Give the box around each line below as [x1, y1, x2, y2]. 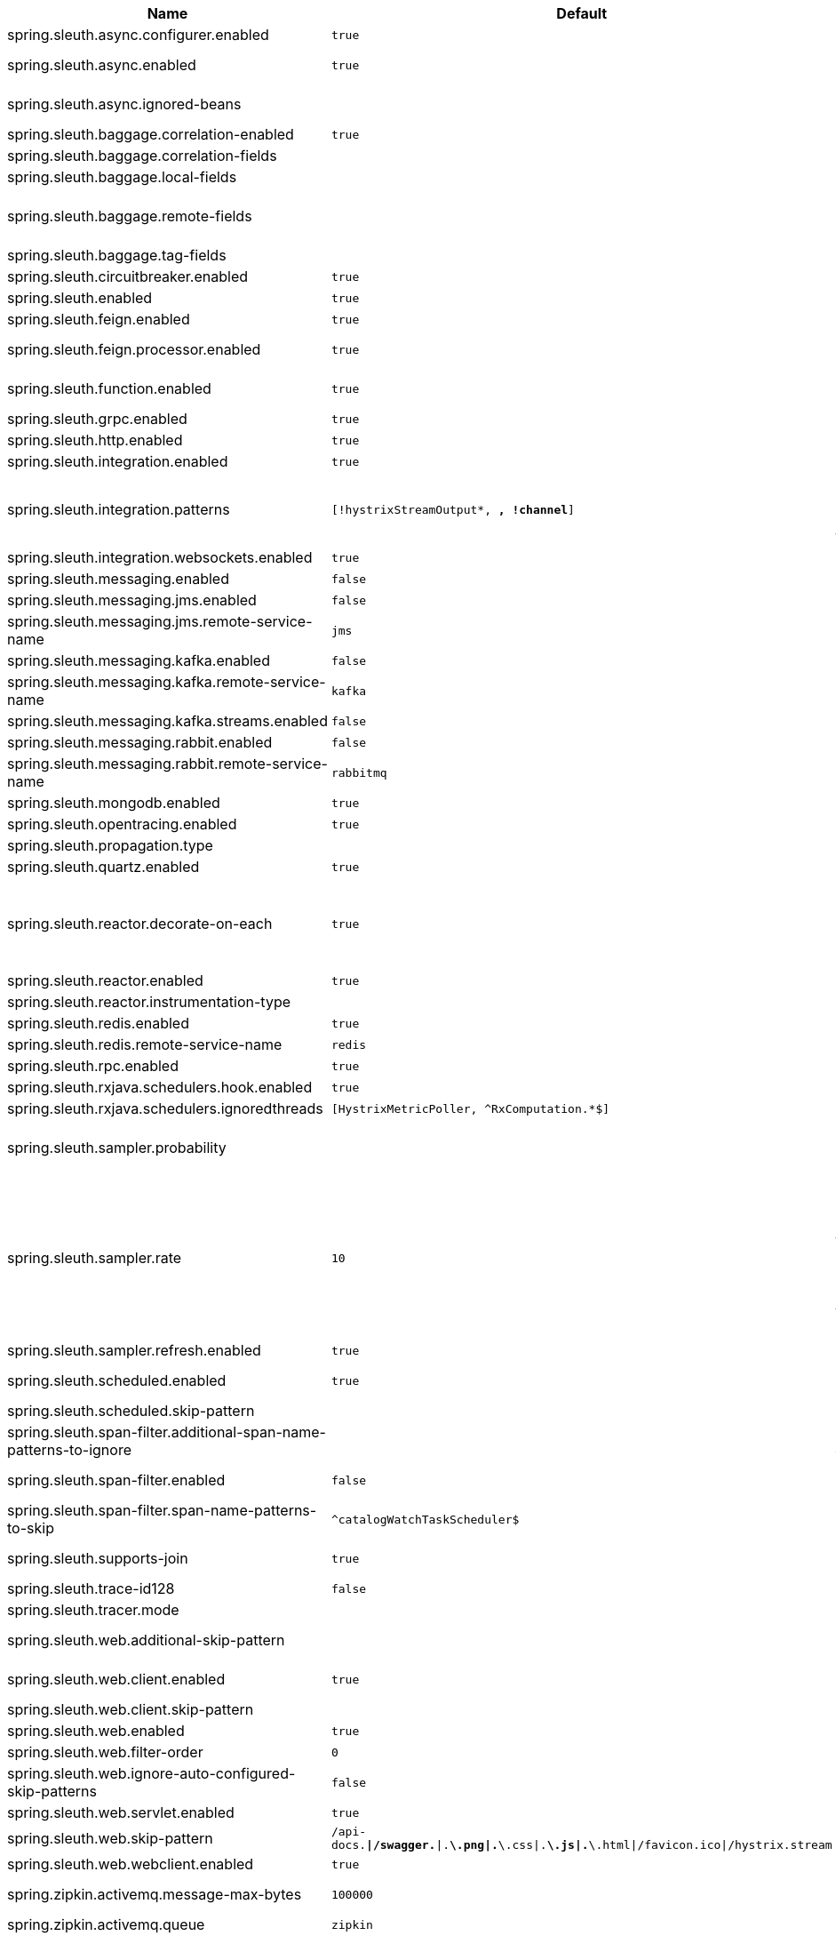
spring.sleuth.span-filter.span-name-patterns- [7, 1501, 317, 1519]
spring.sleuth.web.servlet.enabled [7, 1804, 235, 1821]
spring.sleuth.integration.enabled [7, 452, 228, 470]
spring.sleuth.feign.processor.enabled [7, 340, 261, 358]
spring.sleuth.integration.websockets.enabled [7, 548, 313, 566]
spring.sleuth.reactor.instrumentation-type [7, 993, 291, 1011]
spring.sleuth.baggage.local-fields [7, 168, 237, 186]
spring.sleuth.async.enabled [7, 56, 196, 74]
